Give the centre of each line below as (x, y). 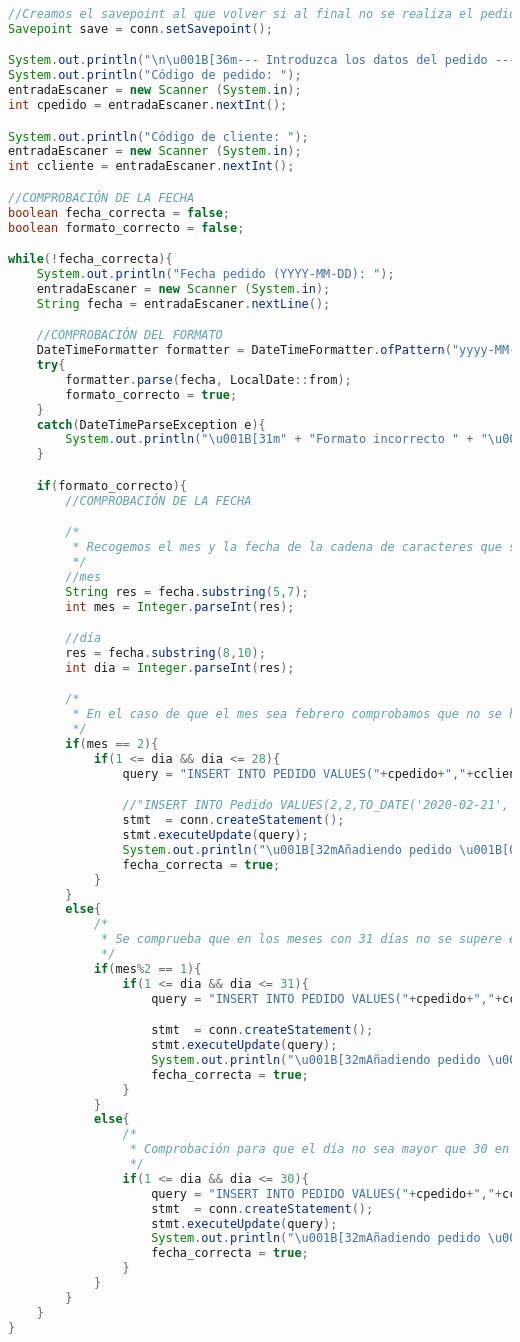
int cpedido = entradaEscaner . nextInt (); (148, 105)
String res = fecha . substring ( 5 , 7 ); (187, 591)
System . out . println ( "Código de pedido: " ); (155, 75)
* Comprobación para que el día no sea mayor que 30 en (319, 1149)
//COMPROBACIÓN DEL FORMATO (129, 335)
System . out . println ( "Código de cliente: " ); (158, 136)
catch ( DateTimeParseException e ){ (151, 424)
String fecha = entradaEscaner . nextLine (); (183, 303)
